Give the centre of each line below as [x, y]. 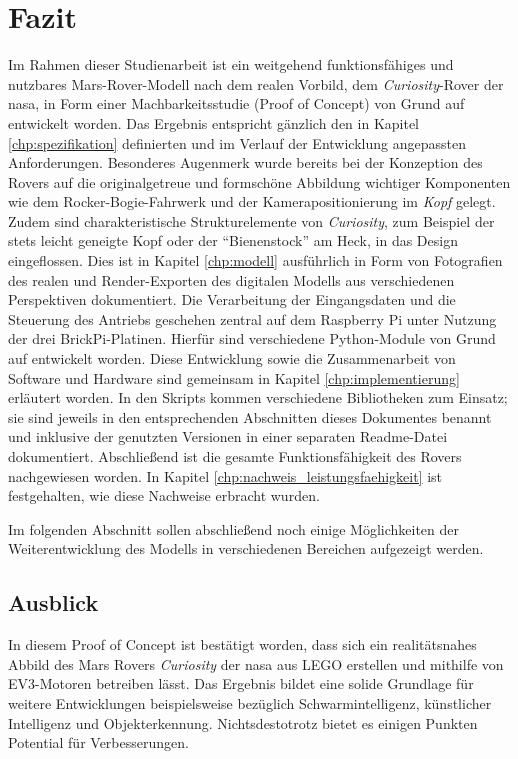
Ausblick [53, 602]
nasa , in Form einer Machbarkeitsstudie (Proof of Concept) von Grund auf [236, 103]
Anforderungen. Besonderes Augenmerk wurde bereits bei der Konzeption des [245, 162]
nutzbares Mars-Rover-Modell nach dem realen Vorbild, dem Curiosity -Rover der [256, 83]
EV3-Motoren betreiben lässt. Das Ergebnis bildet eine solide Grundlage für [241, 683]
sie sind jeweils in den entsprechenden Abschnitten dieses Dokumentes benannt [250, 416]
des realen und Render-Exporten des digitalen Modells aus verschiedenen [231, 279]
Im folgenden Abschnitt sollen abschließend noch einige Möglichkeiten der [233, 528]
